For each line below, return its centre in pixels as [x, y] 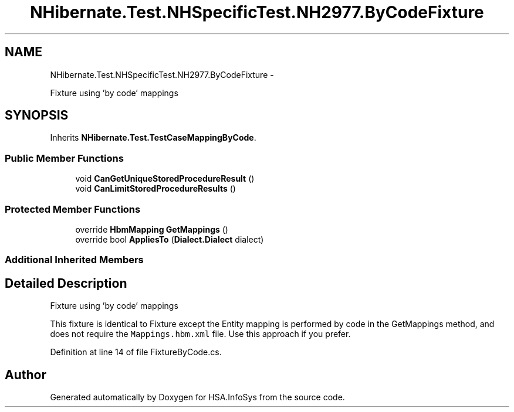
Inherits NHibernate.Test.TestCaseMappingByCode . [153, 138]
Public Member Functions [64, 158]
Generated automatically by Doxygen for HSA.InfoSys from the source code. [197, 397]
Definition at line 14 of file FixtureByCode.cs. [136, 352]
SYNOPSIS [37, 115]
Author [26, 374]
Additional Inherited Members [74, 260]
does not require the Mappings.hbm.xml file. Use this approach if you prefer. [200, 334]
